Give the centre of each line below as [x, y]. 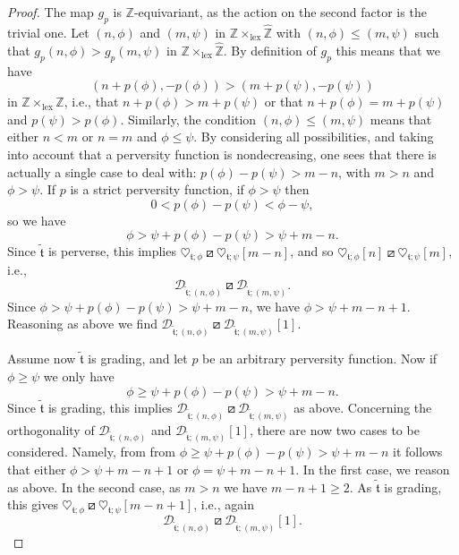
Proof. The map [51, 12]
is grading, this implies [110, 407]
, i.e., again [224, 504]
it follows [418, 452]
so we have [37, 220]
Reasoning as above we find [82, 324]
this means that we [388, 50]
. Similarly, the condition [188, 119]
